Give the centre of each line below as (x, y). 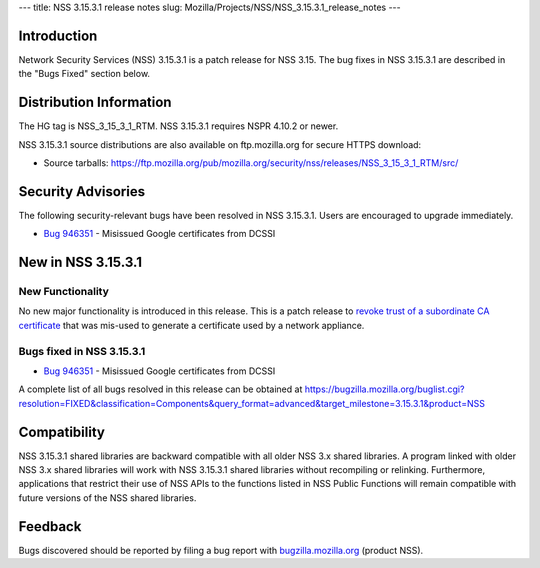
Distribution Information (95, 102)
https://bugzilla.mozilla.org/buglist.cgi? (384, 389)
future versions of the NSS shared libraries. (107, 497)
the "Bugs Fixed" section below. (84, 74)
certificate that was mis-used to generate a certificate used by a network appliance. (191, 325)
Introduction (58, 35)
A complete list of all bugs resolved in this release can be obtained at (160, 389)
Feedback (50, 526)
